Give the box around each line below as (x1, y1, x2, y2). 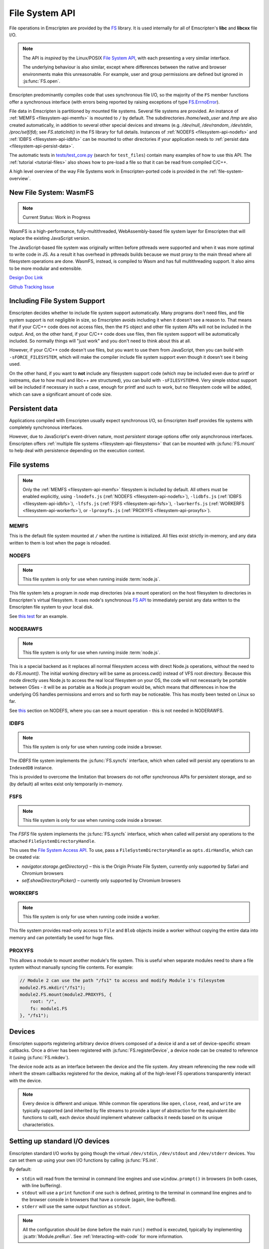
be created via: (9, 854, 40, 860)
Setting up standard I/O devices (9, 1137, 110, 1146)
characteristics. (22, 1122, 55, 1128)
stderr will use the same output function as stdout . (21, 1204, 132, 1210)
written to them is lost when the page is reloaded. (9, 540, 111, 546)
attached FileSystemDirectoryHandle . (9, 838, 96, 844)
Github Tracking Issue (9, 284, 54, 290)
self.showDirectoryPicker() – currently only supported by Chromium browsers (21, 877, 181, 883)
